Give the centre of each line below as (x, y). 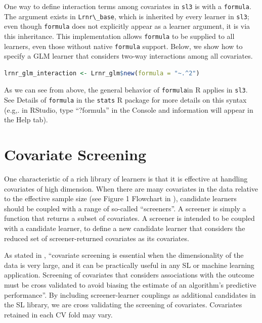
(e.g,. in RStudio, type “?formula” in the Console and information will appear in (129, 109)
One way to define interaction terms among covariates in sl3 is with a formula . (128, 6)
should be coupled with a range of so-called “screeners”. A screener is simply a (125, 208)
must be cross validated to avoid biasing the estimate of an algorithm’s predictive (130, 285)
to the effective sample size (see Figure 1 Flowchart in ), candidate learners (120, 198)
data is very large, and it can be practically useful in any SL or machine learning (129, 265)
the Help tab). (26, 120)
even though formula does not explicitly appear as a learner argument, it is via (127, 26)
